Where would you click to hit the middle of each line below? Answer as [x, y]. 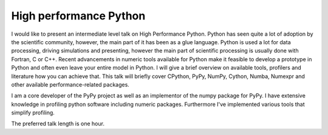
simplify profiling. [33, 113]
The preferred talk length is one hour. [58, 123]
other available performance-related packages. [70, 84]
